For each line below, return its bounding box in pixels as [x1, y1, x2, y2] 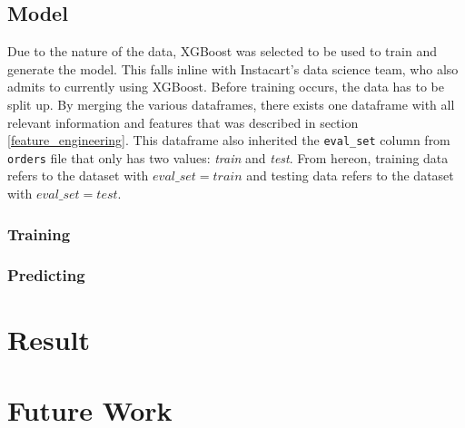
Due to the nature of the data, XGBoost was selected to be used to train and [7, 42, 437, 61]
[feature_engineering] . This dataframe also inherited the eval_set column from [7, 131, 450, 150]
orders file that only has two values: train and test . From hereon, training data [7, 148, 449, 167]
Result [7, 320, 90, 357]
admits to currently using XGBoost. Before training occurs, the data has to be [7, 77, 444, 96]
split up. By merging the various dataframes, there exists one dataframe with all [7, 94, 455, 113]
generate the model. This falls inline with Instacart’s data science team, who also [7, 59, 459, 78]
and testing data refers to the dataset [246, 166, 454, 185]
